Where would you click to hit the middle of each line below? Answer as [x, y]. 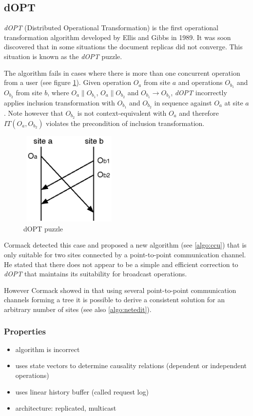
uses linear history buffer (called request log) [82, 391]
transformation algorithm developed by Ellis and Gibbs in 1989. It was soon [117, 37]
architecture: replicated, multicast [66, 408]
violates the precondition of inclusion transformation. [125, 123]
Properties [25, 331]
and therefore [199, 113]
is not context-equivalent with [122, 113]
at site [234, 102]
